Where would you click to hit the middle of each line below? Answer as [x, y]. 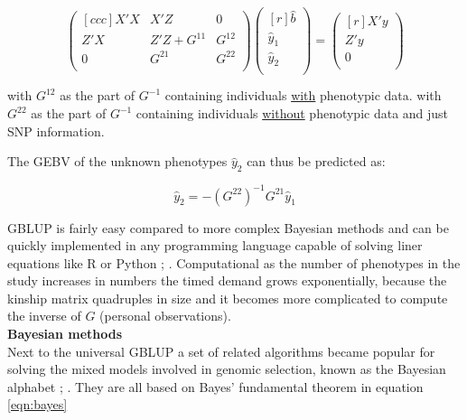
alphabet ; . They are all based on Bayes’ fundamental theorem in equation [215, 386]
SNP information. [56, 131]
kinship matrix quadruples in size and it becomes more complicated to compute [228, 298]
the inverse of [44, 316]
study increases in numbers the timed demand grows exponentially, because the [227, 280]
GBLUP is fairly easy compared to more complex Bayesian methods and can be [228, 227]
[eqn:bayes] [37, 404]
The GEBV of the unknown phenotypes [117, 161]
